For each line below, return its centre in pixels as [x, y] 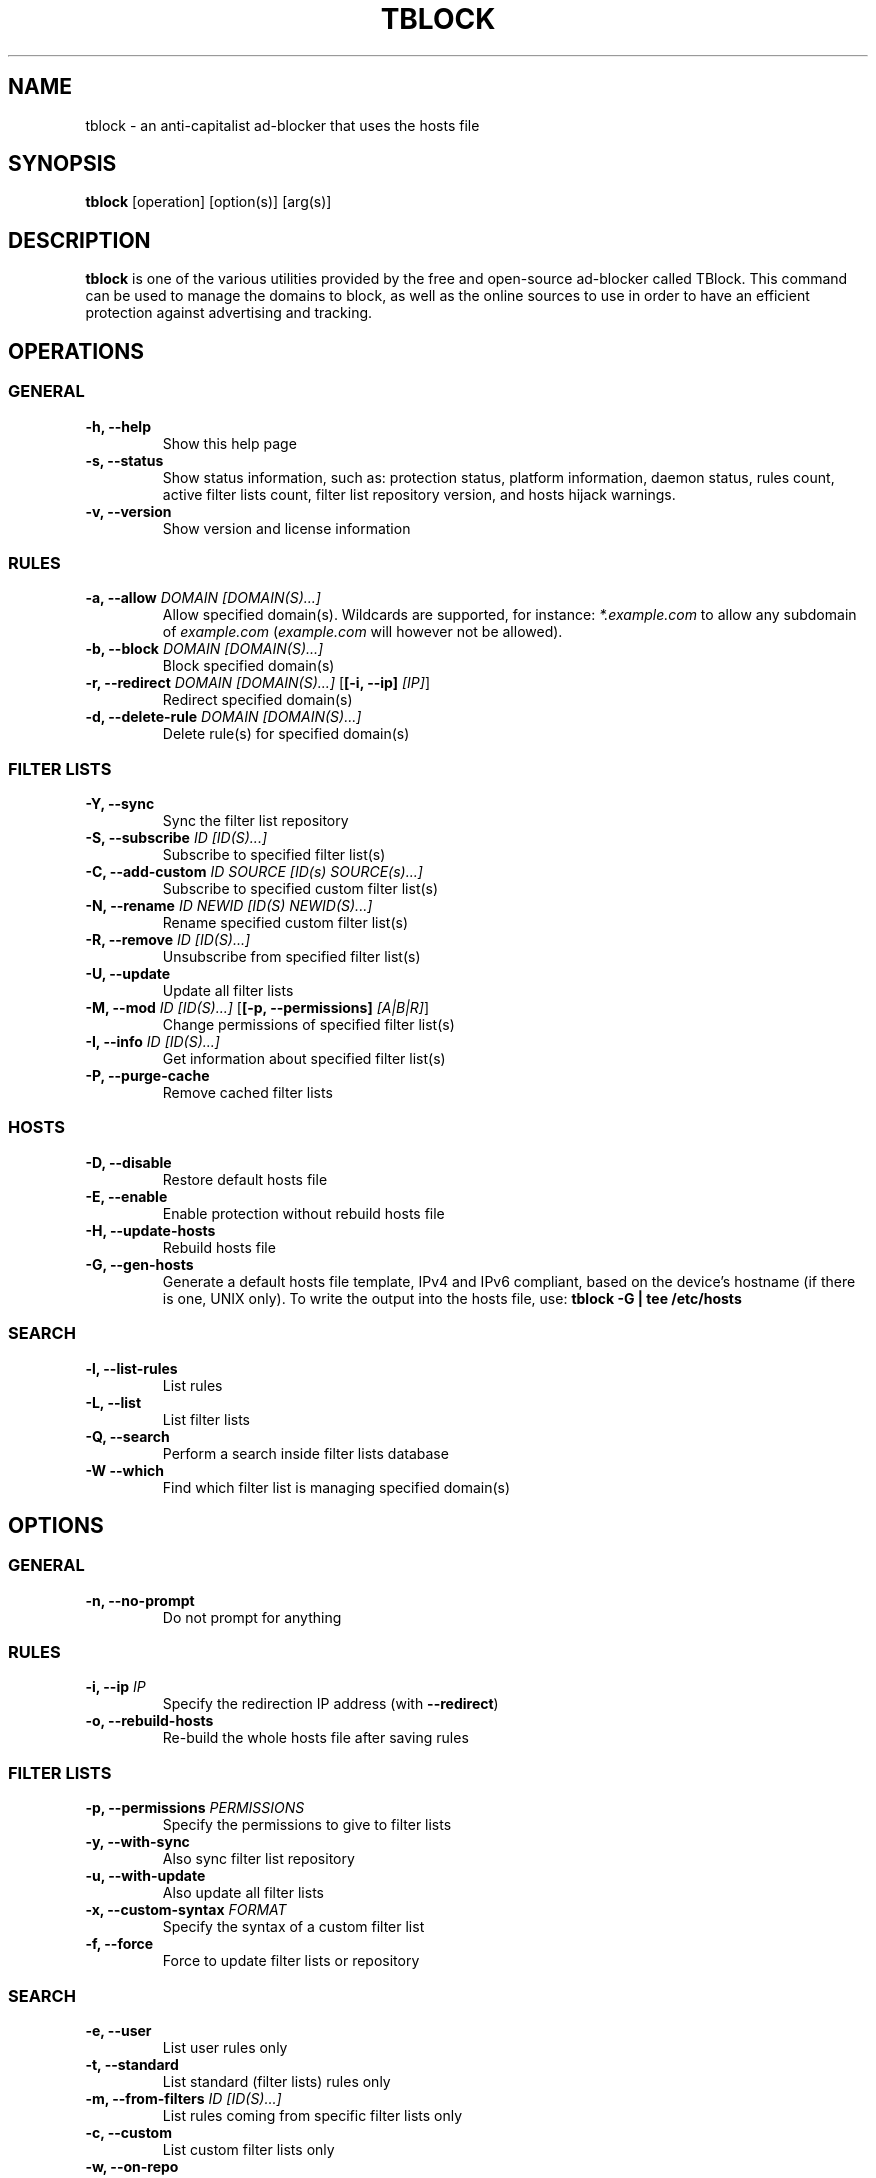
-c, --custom [128, 2132]
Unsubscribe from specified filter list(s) [291, 956]
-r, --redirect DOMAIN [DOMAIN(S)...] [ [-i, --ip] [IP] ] [258, 683]
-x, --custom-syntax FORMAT [186, 1910]
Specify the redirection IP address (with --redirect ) [330, 1704]
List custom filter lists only [248, 2149]
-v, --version [128, 511]
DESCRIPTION [79, 240]
